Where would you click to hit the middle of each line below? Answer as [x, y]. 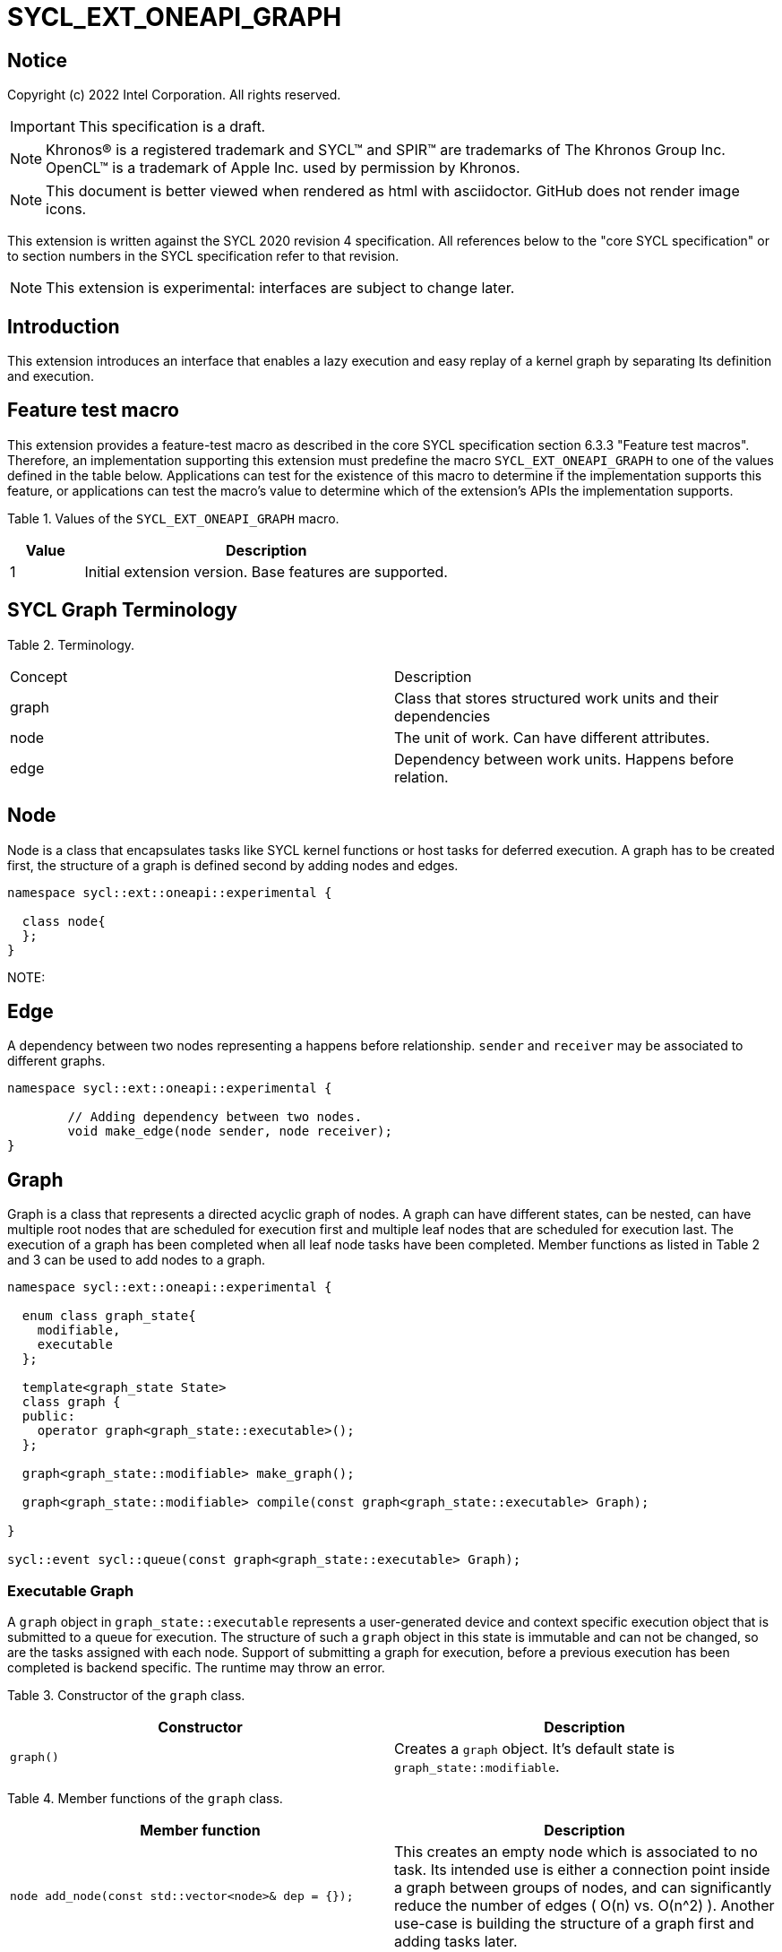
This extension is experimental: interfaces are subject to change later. [280, 288]
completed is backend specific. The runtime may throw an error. [196, 1667]
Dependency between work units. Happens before [564, 759]
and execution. [51, 376]
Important [43, 127]
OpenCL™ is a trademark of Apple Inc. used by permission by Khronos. [283, 168]
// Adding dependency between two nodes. [215, 1117]
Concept [39, 676]
